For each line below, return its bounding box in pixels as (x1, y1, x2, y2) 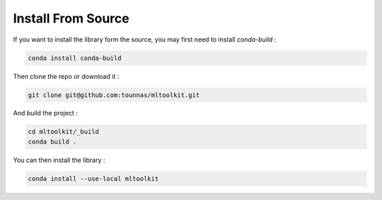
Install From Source (13, 11, 130, 26)
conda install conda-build (28, 54, 122, 62)
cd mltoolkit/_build (28, 127, 99, 136)
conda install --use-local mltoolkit (28, 175, 159, 182)
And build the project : (13, 109, 78, 118)
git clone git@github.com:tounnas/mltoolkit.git (28, 91, 200, 99)
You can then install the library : (13, 156, 105, 164)
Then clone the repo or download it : (13, 72, 120, 80)
